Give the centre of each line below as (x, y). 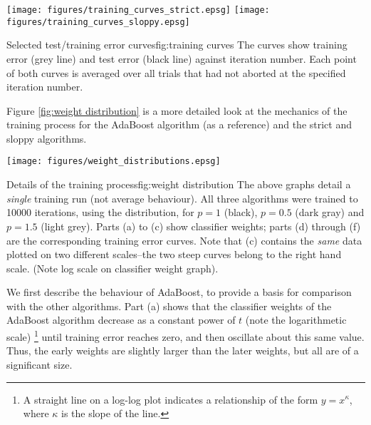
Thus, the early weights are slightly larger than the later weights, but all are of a (183, 350)
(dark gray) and (330, 212)
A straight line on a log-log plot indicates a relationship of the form (171, 399)
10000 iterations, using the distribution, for (100, 212)
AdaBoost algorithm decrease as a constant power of (121, 320)
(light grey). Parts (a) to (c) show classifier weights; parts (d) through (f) (201, 226)
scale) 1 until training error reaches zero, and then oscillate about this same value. (185, 336)
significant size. (40, 364)
